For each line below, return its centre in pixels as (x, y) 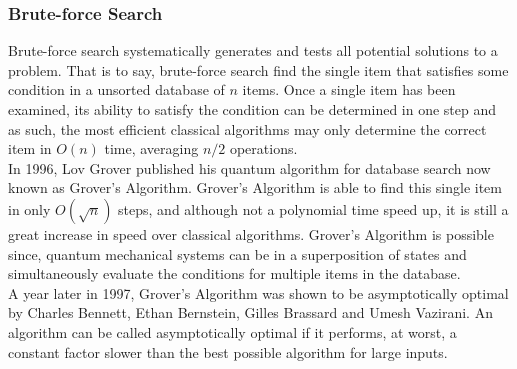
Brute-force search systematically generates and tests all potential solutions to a (253, 50)
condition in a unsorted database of (116, 89)
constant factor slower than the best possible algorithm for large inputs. (228, 351)
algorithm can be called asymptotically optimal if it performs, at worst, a (232, 331)
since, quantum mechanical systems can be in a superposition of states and (237, 253)
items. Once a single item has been (349, 89)
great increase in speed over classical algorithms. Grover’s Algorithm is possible (251, 233)
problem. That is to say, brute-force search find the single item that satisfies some (258, 69)
